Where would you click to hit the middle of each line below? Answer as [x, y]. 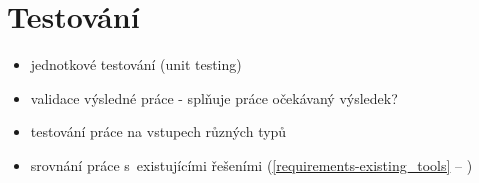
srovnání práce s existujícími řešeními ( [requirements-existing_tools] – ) [251, 164]
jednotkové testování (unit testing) [136, 64]
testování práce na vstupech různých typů [158, 131]
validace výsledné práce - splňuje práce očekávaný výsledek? [214, 97]
